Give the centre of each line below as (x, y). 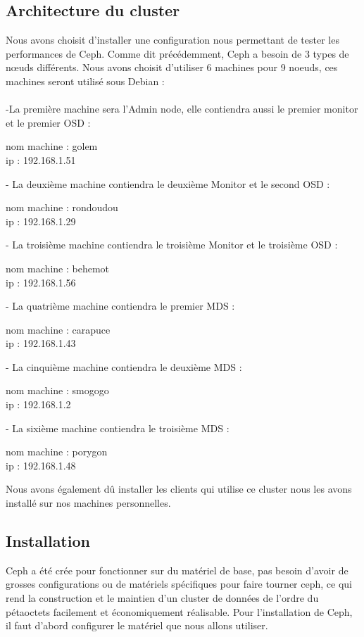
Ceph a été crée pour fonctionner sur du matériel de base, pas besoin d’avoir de (177, 570)
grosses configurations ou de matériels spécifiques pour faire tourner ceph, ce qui (179, 584)
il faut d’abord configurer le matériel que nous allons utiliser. (137, 625)
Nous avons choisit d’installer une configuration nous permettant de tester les (172, 40)
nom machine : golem (52, 146)
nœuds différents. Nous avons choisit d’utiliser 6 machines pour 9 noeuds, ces (172, 67)
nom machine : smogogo (57, 390)
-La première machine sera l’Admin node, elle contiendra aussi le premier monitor (182, 109)
